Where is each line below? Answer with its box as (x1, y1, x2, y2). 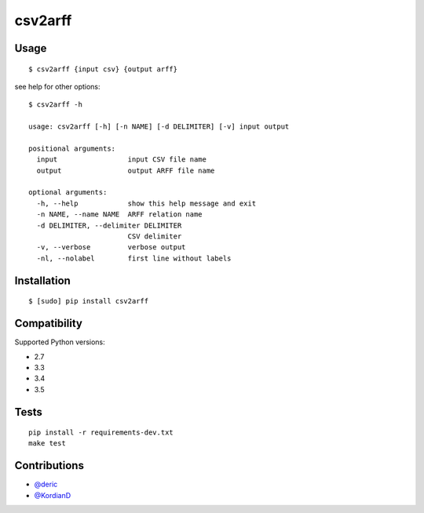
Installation (14, 274, 71, 287)
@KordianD (34, 490, 71, 500)
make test (28, 439, 66, 448)
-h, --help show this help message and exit (36, 198, 257, 208)
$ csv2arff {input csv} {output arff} (28, 64, 178, 74)
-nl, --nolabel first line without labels (36, 253, 232, 263)
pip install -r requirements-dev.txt (28, 428, 174, 437)
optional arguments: (28, 188, 108, 197)
